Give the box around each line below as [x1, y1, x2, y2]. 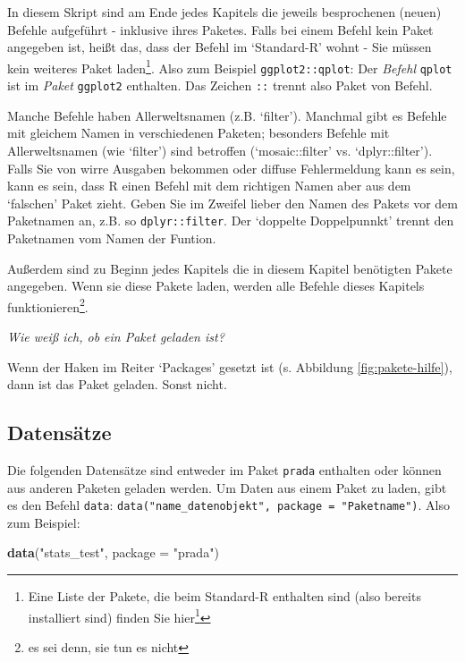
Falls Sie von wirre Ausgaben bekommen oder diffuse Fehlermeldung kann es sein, [7, 158, 455, 177]
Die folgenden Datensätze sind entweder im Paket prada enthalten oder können [7, 460, 442, 479]
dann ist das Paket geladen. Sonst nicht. [7, 375, 227, 394]
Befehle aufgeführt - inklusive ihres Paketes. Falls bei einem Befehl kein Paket [7, 20, 434, 38]
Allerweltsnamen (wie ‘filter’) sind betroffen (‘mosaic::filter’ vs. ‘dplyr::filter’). [7, 140, 433, 159]
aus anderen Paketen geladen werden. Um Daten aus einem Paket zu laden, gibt [7, 478, 447, 496]
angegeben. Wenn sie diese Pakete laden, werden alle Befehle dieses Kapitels [7, 276, 425, 295]
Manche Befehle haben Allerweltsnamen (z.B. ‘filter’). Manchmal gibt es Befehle [7, 106, 447, 124]
